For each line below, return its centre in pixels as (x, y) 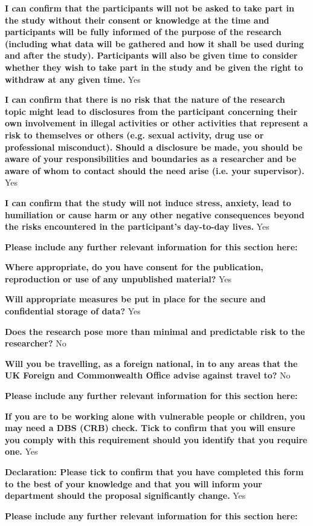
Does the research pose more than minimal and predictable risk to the (155, 331)
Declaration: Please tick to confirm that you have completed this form (154, 472)
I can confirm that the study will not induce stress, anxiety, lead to (148, 202)
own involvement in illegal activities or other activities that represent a (156, 123)
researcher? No (36, 343)
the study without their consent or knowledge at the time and (137, 20)
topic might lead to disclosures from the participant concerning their (151, 111)
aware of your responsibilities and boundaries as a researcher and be (151, 159)
